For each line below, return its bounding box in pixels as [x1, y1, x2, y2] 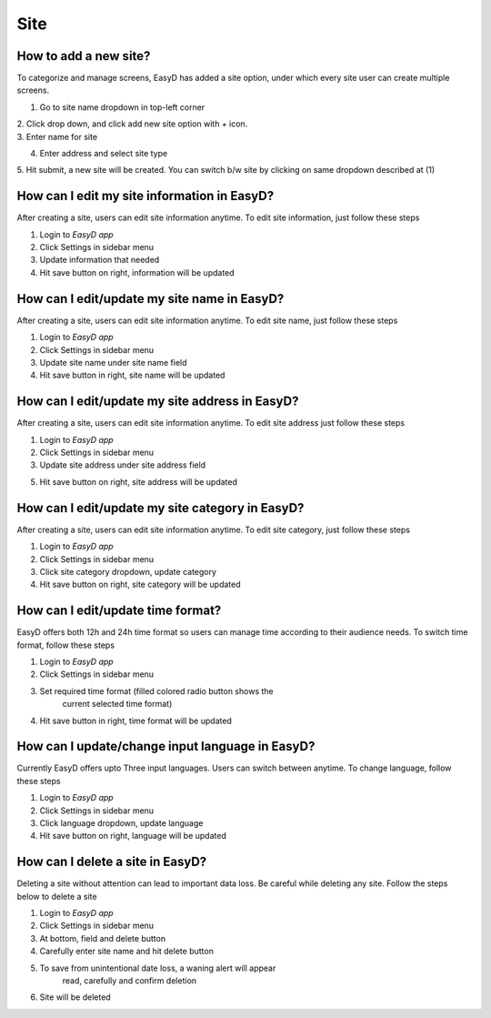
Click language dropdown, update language [39, 818, 204, 828]
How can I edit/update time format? [16, 603, 222, 619]
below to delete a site [16, 891, 97, 902]
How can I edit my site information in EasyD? [16, 188, 275, 204]
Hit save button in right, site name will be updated [39, 369, 225, 381]
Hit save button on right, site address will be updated [39, 476, 238, 487]
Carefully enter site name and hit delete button [39, 946, 214, 957]
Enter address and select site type [39, 148, 168, 159]
